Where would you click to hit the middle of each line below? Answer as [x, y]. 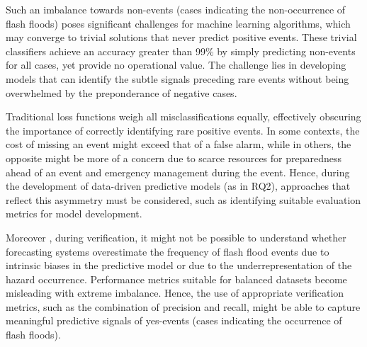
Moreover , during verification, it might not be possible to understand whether [176, 237]
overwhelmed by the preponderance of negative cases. [122, 92]
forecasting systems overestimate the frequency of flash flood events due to [168, 251]
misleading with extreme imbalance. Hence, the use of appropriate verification [175, 293]
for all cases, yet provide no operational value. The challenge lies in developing [176, 65]
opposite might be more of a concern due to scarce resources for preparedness [174, 158]
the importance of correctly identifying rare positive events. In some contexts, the [183, 130]
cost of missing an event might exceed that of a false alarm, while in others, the [179, 144]
